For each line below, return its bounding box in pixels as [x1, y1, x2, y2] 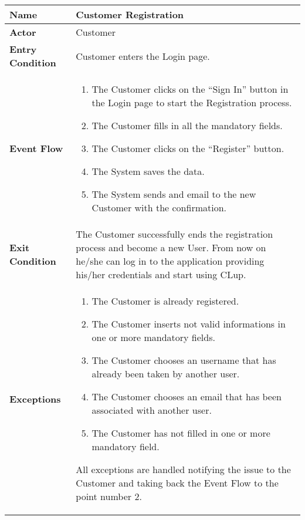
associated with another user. [91, 403, 212, 417]
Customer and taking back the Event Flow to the [76, 476, 279, 489]
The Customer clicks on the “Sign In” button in [91, 82, 289, 96]
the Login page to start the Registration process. [91, 96, 292, 109]
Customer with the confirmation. [91, 201, 227, 214]
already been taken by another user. [91, 367, 240, 380]
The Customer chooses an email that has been [91, 390, 282, 403]
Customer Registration [76, 8, 184, 21]
